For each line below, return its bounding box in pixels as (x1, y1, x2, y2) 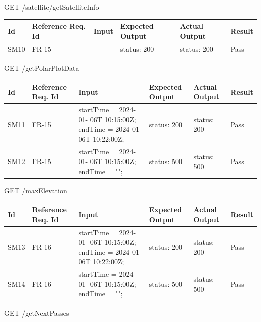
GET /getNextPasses (4, 307, 69, 318)
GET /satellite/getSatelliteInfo (4, 2, 99, 12)
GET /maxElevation (4, 185, 67, 196)
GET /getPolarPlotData (4, 62, 79, 73)
